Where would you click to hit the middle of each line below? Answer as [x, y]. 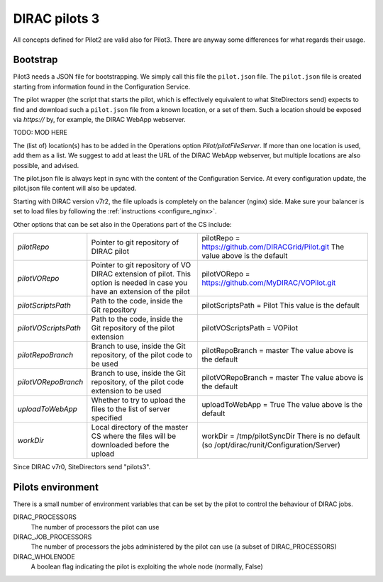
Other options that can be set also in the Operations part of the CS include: [122, 224]
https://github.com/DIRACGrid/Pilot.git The [273, 247]
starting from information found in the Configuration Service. [102, 86]
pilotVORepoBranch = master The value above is [283, 377]
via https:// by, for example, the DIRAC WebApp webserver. [99, 120]
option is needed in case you [139, 282]
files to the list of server [131, 409]
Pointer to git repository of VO [141, 264]
